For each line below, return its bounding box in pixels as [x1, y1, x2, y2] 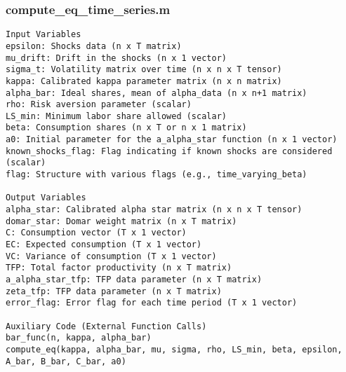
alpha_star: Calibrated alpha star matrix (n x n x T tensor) [6, 205, 302, 215]
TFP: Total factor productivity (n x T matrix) [6, 263, 232, 273]
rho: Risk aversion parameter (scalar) [6, 99, 192, 110]
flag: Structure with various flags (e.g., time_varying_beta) [6, 170, 307, 180]
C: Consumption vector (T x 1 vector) [6, 228, 187, 238]
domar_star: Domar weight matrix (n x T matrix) [6, 216, 237, 226]
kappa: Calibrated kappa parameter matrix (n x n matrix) [6, 76, 282, 86]
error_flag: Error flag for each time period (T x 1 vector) [6, 298, 298, 308]
